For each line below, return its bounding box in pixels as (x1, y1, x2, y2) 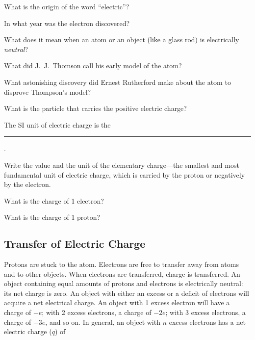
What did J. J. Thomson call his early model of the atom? (4, 60, 182, 71)
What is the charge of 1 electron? (4, 195, 104, 206)
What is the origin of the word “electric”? (4, 1, 129, 11)
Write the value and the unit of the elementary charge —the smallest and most (4, 159, 239, 170)
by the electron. (4, 179, 51, 189)
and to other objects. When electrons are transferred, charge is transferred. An (4, 268, 240, 279)
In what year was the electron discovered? (4, 18, 130, 28)
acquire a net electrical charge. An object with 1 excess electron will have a (4, 297, 230, 308)
